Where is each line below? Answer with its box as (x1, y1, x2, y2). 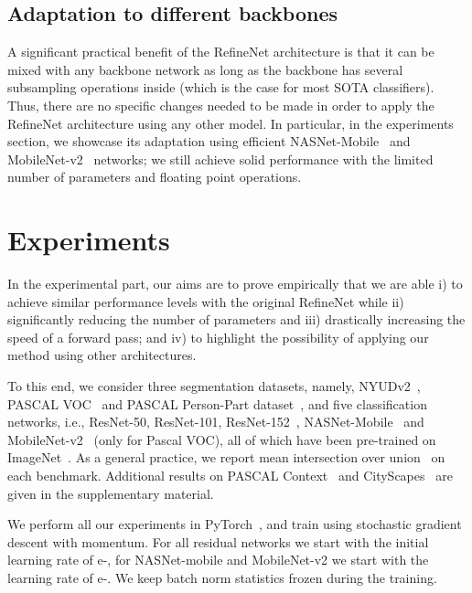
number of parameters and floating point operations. (7, 167, 302, 186)
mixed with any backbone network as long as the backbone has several (7, 59, 403, 79)
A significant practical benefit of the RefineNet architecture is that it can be (7, 42, 434, 61)
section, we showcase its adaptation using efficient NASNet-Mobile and (7, 132, 411, 151)
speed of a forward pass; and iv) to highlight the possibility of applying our (7, 327, 429, 346)
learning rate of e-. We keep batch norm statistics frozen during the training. (7, 567, 437, 587)
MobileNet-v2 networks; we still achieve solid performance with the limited (7, 149, 434, 168)
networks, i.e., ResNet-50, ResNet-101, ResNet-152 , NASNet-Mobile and (7, 412, 424, 431)
